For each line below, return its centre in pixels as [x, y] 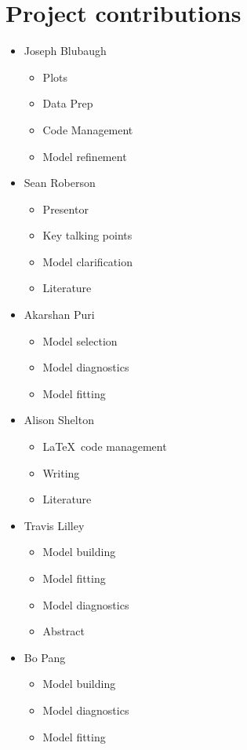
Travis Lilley [54, 525]
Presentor [65, 209]
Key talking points [87, 235]
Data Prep [68, 103]
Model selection [80, 340]
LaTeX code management [105, 446]
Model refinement [85, 156]
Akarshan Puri [59, 315]
